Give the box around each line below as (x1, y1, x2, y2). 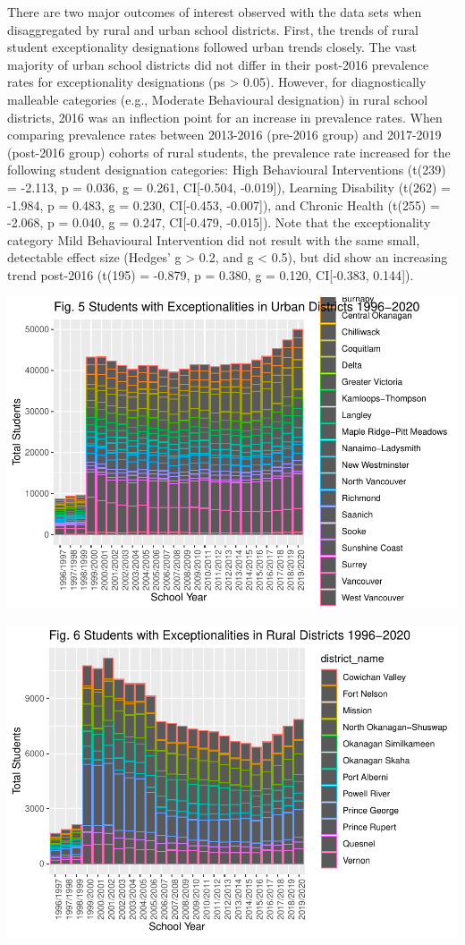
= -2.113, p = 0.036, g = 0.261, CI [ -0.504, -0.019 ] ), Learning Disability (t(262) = (7, 177, 452, 196)
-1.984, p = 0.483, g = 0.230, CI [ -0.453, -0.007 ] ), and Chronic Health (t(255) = (7, 195, 440, 214)
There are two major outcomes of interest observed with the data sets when (7, 3, 422, 21)
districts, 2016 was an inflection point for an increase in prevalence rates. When (7, 107, 443, 126)
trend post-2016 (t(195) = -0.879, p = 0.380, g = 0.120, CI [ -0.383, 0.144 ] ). (7, 265, 414, 284)
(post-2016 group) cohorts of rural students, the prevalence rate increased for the (7, 142, 451, 161)
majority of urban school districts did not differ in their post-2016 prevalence (7, 55, 429, 73)
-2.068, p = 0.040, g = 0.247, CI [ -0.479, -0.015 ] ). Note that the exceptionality (7, 213, 431, 232)
